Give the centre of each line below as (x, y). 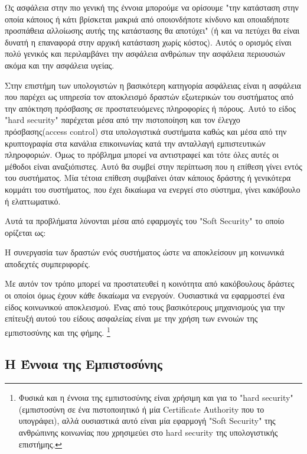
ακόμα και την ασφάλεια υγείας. (60, 65)
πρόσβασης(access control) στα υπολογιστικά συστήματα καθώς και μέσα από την (146, 131)
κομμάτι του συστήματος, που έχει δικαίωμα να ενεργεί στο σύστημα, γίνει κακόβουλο (153, 189)
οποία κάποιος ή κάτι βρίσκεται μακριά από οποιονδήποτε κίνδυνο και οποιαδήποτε (147, 19)
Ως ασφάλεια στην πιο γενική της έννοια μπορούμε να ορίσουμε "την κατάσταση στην (152, 7)
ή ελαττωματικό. (33, 201)
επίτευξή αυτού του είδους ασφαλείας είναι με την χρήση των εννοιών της (131, 318)
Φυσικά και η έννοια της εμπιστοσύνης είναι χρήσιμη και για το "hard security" (156, 398)
